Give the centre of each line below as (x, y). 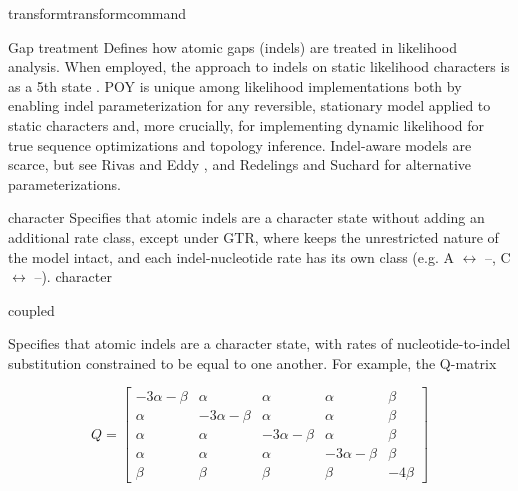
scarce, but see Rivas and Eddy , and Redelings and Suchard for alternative (240, 164)
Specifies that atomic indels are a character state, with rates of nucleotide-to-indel (259, 343)
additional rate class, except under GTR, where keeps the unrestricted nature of (253, 236)
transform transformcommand (97, 13)
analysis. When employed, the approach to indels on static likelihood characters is (259, 66)
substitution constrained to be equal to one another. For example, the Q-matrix (252, 362)
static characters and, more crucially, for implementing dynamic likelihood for (246, 124)
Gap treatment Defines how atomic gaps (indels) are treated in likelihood (233, 46)
